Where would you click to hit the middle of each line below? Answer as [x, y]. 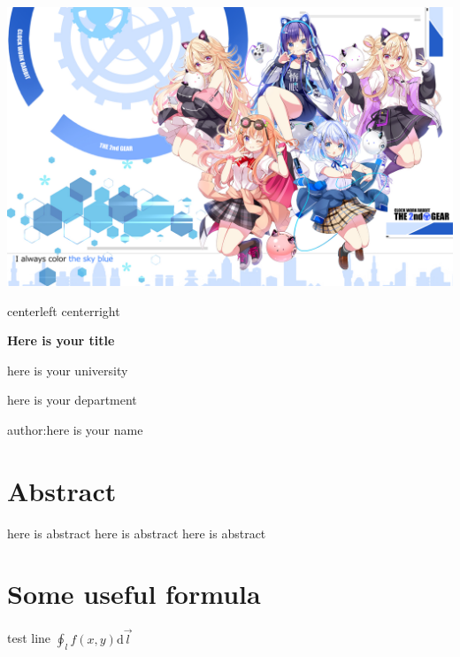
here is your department [72, 400]
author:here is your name [75, 429]
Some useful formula [134, 594]
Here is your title [61, 340]
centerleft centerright [64, 310]
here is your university [68, 370]
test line [29, 638]
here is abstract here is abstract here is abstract [137, 533]
